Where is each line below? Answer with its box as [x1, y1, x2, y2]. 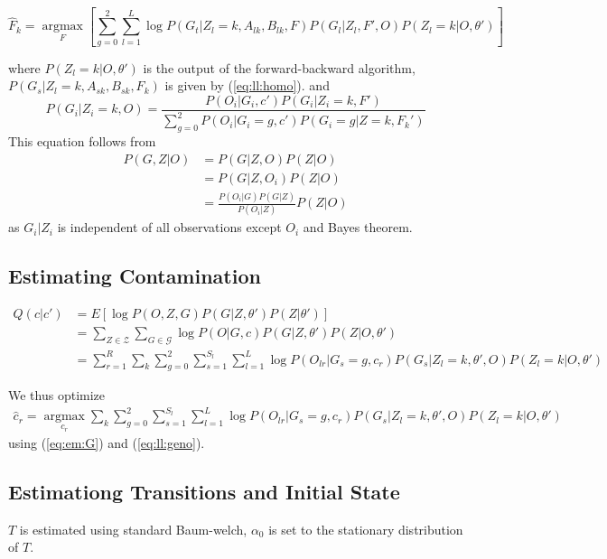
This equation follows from [8, 132, 156, 151]
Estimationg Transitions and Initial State [8, 478, 400, 506]
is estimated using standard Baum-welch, [19, 519, 247, 538]
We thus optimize [8, 386, 106, 405]
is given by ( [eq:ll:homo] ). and [164, 76, 330, 95]
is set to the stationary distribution [268, 519, 463, 538]
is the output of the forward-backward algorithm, [143, 58, 416, 77]
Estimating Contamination [8, 262, 261, 290]
